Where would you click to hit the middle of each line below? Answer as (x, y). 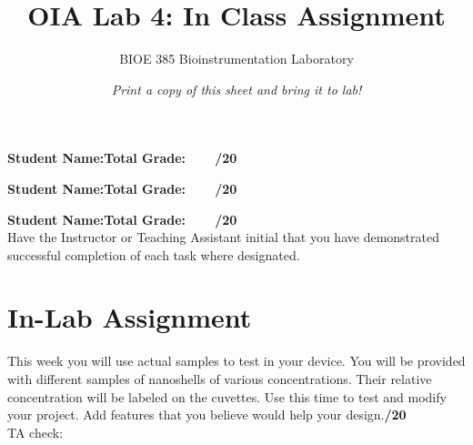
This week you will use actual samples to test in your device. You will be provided (236, 361)
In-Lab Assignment (130, 317)
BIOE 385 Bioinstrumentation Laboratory (236, 59)
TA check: (35, 432)
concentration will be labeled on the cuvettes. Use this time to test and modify (227, 396)
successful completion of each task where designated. (154, 254)
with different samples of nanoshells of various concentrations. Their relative (220, 379)
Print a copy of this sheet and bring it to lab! (236, 89)
